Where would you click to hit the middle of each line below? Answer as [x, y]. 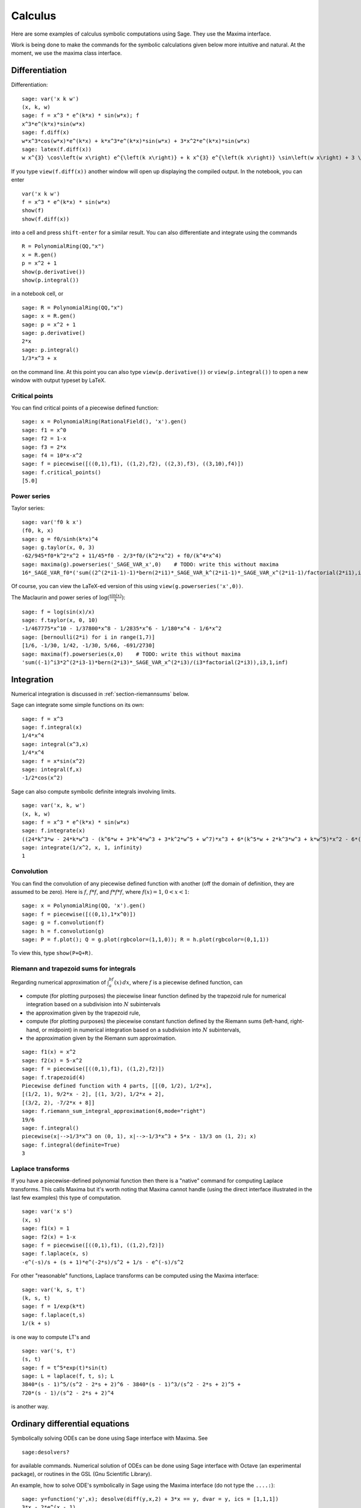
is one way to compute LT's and [51, 1337]
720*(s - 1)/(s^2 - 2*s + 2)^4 [68, 1393]
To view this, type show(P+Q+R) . [52, 953]
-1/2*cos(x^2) [42, 778]
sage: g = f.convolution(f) [63, 923]
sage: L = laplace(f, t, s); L [68, 1376]
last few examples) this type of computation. [66, 1198]
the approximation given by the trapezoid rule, [83, 1013]
